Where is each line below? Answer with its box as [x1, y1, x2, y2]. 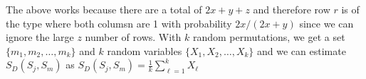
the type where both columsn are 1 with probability [6, 16, 232, 30]
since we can [299, 16, 354, 30]
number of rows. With [85, 30, 182, 44]
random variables [107, 43, 182, 58]
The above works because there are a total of [6, 2, 202, 16]
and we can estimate [257, 43, 346, 58]
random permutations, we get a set [192, 30, 345, 44]
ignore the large [6, 30, 74, 44]
